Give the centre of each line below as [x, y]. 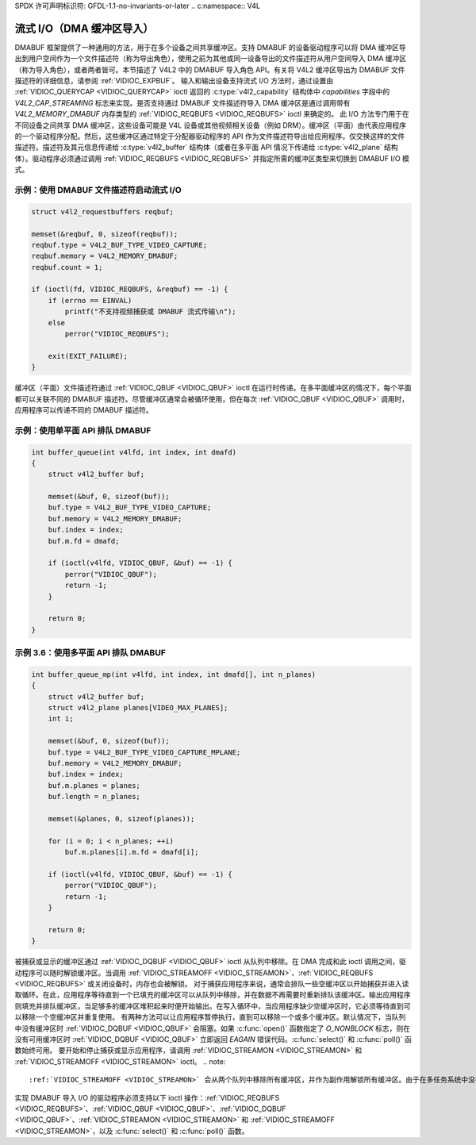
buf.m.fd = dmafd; [84, 541]
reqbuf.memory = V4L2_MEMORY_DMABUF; [105, 256]
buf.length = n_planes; [94, 797]
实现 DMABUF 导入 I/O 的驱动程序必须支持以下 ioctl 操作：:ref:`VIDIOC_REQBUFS [147, 1097]
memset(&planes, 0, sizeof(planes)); [121, 818]
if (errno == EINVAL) [90, 300]
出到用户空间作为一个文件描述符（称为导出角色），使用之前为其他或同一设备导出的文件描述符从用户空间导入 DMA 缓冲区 [211, 59]
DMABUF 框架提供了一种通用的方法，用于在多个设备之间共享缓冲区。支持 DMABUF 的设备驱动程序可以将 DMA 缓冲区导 [210, 47]
